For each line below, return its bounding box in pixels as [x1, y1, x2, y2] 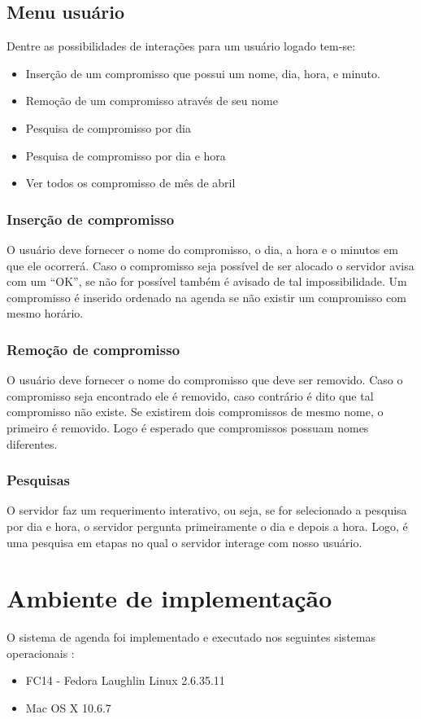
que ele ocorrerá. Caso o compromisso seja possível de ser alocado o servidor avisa [7, 256, 414, 274]
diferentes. [7, 435, 58, 452]
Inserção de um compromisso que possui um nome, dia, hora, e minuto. [25, 64, 380, 81]
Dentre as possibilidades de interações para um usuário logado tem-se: [7, 37, 356, 55]
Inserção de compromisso [7, 208, 175, 229]
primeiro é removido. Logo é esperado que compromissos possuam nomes [7, 419, 369, 436]
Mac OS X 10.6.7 [25, 699, 111, 717]
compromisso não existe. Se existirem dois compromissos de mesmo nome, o [7, 403, 384, 420]
